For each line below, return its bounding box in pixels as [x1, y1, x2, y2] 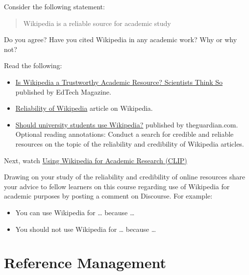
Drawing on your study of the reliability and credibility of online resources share [4, 172, 245, 182]
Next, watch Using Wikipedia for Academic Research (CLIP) [4, 155, 187, 165]
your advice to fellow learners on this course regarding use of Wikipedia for [4, 181, 230, 191]
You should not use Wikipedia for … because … [15, 224, 156, 234]
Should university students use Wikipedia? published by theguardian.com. [15, 119, 238, 129]
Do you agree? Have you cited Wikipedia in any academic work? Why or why [4, 34, 237, 45]
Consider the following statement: [4, 1, 105, 11]
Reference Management [4, 252, 166, 273]
